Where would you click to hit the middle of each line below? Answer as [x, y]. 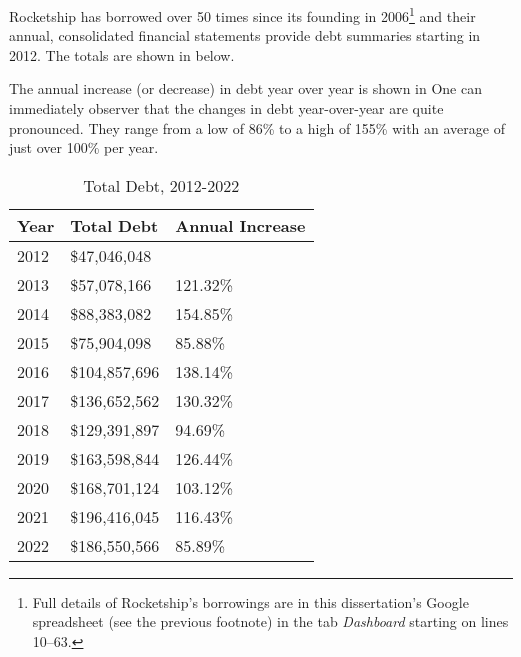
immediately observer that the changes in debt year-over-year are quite [226, 108]
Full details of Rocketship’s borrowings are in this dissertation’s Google [250, 601]
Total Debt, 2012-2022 [161, 185]
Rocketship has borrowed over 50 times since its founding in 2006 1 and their [242, 14]
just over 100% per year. [84, 147]
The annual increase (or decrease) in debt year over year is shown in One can [245, 88]
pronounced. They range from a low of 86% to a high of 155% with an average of [257, 127]
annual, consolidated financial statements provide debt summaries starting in [245, 35]
